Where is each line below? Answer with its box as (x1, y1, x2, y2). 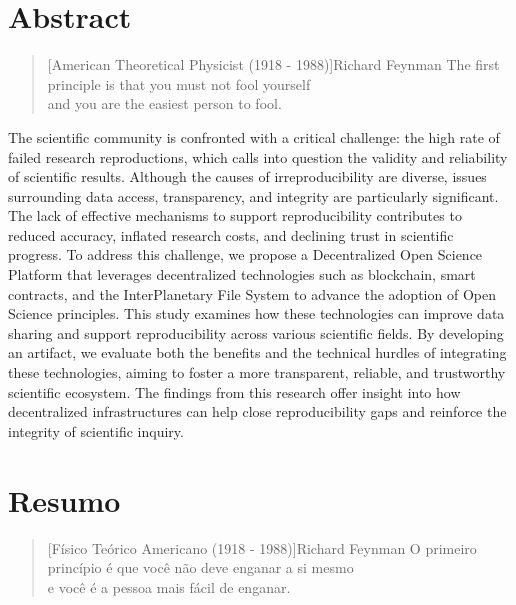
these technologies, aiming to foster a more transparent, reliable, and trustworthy (8, 362, 506, 383)
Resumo (8, 479, 121, 520)
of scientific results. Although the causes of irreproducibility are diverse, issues (8, 166, 487, 187)
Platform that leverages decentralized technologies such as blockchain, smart (8, 264, 476, 285)
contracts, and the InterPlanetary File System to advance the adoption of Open (8, 283, 496, 304)
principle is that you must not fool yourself (47, 73, 311, 94)
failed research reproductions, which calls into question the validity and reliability (8, 146, 508, 167)
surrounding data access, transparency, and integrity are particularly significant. (8, 185, 499, 206)
